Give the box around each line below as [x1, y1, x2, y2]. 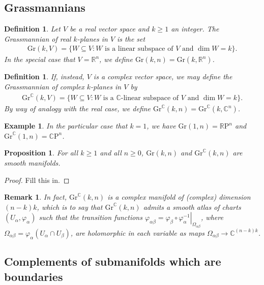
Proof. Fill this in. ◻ [4, 174, 70, 185]
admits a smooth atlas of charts [143, 201, 241, 212]
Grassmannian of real [4, 33, 71, 44]
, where [201, 212, 223, 223]
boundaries [4, 268, 63, 284]
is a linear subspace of [105, 45, 173, 53]
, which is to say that [37, 201, 103, 212]
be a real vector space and [70, 23, 150, 34]
